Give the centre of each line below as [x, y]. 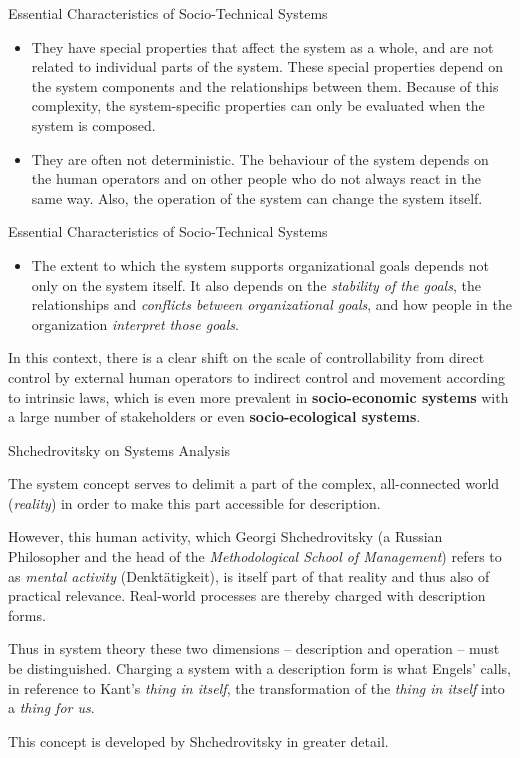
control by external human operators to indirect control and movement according [256, 376]
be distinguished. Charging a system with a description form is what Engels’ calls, [259, 668]
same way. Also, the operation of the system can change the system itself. [257, 197]
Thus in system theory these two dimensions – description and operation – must [254, 648]
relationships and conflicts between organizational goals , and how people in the [271, 304]
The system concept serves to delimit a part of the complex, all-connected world [254, 483]
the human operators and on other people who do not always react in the [256, 178]
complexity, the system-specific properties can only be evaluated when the [258, 105]
